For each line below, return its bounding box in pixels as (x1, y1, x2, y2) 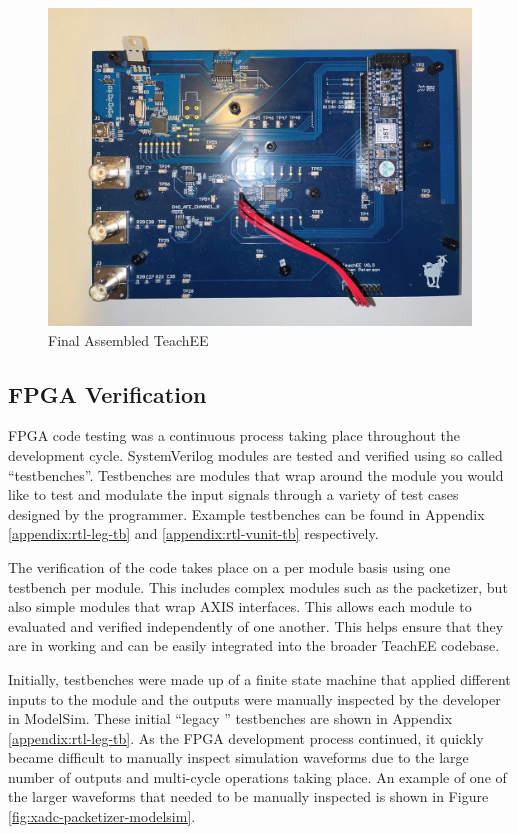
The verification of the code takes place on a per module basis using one (8, 556, 451, 577)
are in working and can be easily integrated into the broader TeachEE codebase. (8, 635, 500, 656)
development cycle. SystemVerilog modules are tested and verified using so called (8, 444, 503, 465)
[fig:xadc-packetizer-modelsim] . (8, 806, 196, 827)
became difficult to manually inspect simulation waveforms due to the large (8, 747, 469, 768)
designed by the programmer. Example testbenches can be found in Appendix (8, 503, 485, 524)
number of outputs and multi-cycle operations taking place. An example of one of (8, 766, 507, 787)
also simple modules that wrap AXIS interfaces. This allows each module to (8, 596, 472, 617)
